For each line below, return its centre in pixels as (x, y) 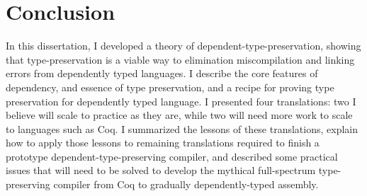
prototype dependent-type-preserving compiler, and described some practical (172, 156)
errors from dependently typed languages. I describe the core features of (162, 73)
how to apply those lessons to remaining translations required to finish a (163, 143)
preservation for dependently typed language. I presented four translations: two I (181, 101)
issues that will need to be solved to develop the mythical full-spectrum (161, 170)
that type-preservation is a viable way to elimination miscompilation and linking (180, 59)
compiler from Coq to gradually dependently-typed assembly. (186, 184)
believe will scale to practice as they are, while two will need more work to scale (179, 115)
